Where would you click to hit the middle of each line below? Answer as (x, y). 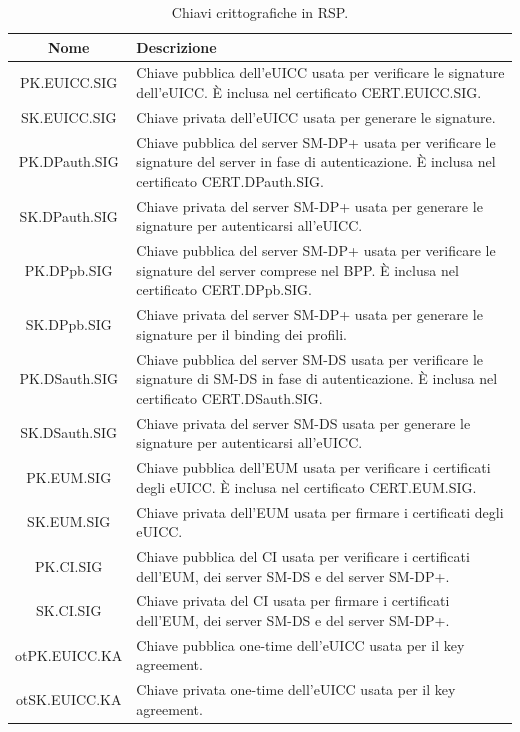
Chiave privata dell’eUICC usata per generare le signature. (316, 116)
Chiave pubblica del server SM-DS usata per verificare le (310, 358)
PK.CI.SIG (69, 565)
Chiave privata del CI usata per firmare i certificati (293, 600)
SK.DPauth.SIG (68, 215)
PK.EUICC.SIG (69, 82)
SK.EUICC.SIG (68, 116)
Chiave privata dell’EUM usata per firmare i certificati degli (320, 511)
